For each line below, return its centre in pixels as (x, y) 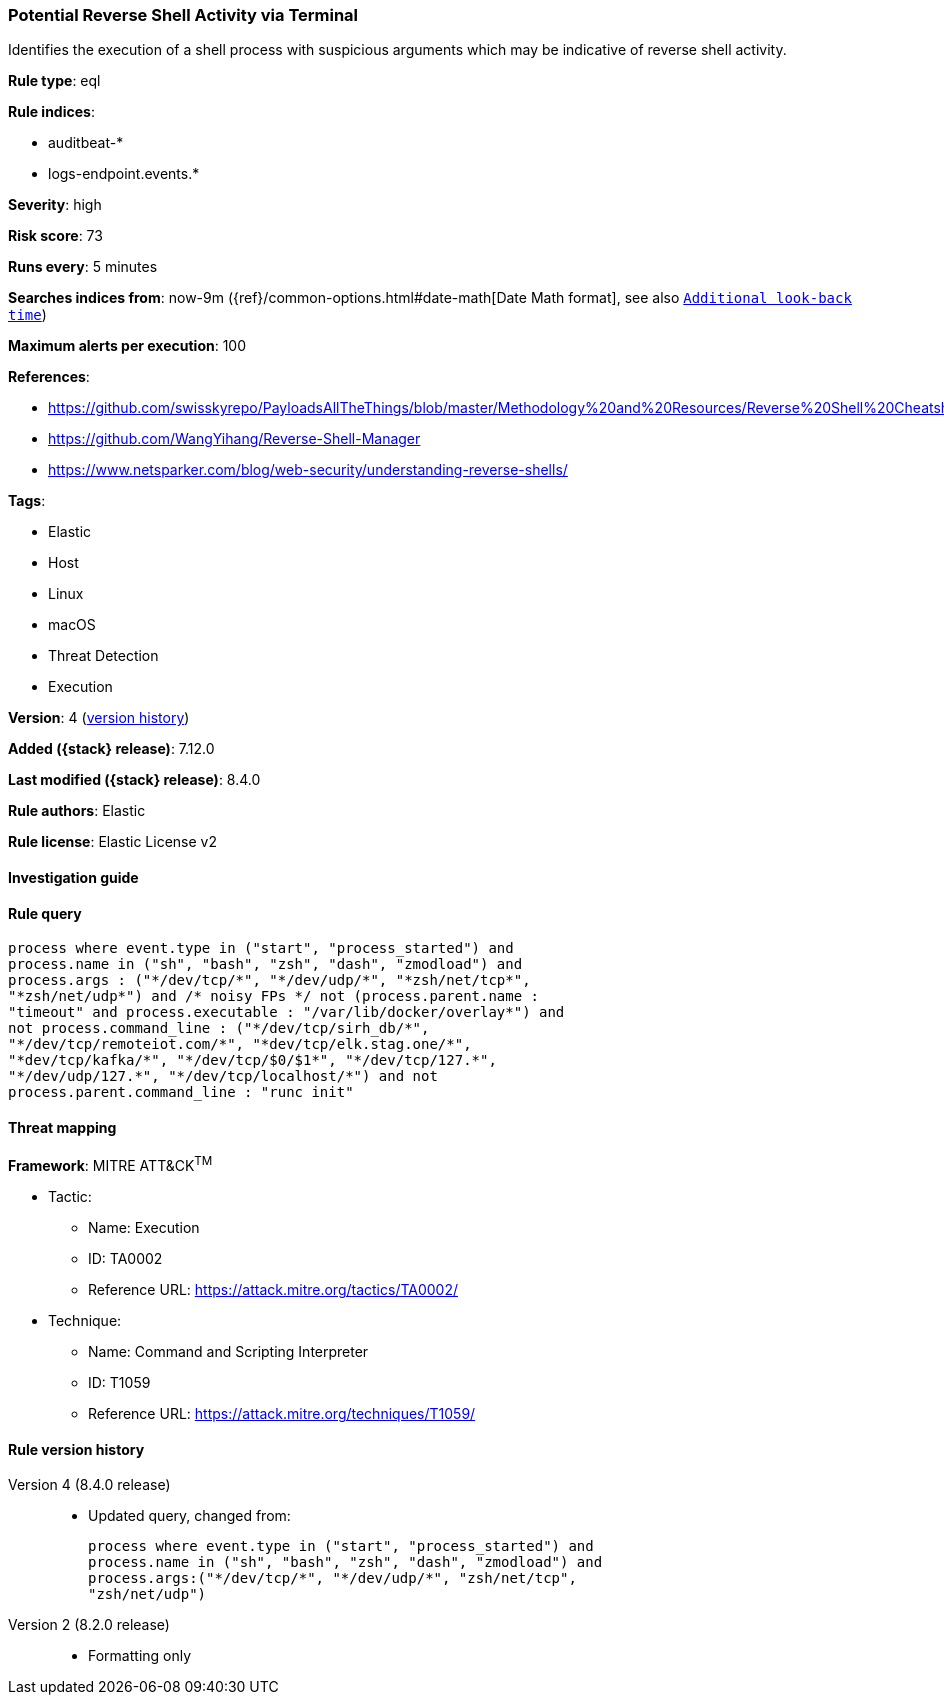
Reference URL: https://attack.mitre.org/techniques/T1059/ (282, 1414)
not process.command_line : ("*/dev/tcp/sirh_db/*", (219, 1028)
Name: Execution (144, 1228)
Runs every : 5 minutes (83, 267)
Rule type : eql (54, 81)
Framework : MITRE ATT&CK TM (110, 1164)
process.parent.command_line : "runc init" (181, 1092)
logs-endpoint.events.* (124, 174)
